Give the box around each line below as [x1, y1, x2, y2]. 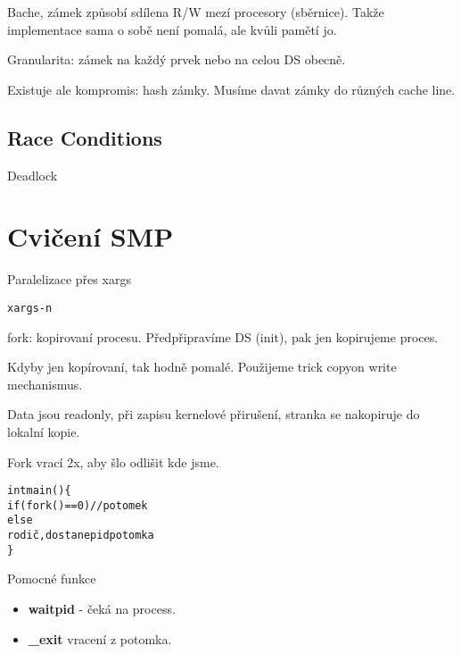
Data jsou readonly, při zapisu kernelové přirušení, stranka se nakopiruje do [7, 405, 420, 423]
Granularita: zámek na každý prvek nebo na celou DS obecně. [7, 50, 346, 69]
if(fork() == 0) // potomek [7, 499, 148, 512]
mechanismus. [7, 374, 83, 393]
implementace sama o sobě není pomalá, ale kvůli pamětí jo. [7, 20, 337, 38]
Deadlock [7, 165, 58, 184]
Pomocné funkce [7, 569, 96, 588]
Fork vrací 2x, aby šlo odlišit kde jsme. [7, 452, 219, 471]
